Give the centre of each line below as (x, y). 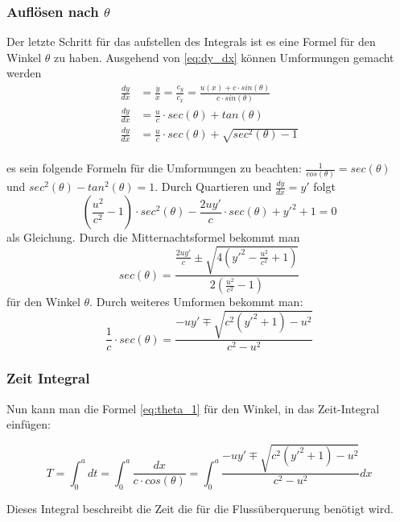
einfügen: (29, 424)
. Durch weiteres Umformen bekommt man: (196, 302)
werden (24, 73)
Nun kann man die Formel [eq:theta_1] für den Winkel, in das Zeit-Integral (193, 408)
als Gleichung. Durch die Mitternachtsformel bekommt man (153, 237)
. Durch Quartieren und (213, 186)
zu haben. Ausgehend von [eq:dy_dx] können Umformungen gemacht (224, 57)
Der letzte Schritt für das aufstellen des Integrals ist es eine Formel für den (191, 41)
